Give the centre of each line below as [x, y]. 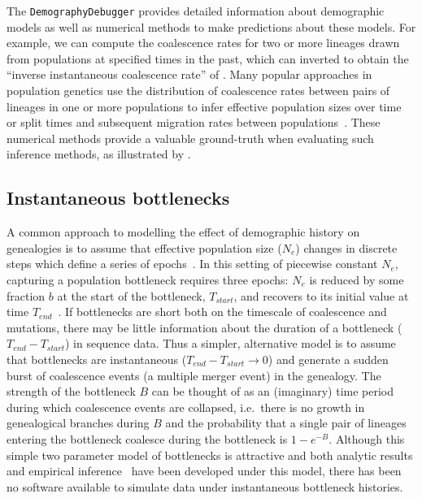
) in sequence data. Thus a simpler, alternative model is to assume [230, 343]
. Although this [367, 438]
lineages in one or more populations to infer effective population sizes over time [204, 106]
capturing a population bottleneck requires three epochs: [148, 279]
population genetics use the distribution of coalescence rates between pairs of [198, 91]
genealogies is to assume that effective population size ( [144, 247]
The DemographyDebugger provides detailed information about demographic [196, 11]
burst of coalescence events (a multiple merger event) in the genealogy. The [194, 375]
